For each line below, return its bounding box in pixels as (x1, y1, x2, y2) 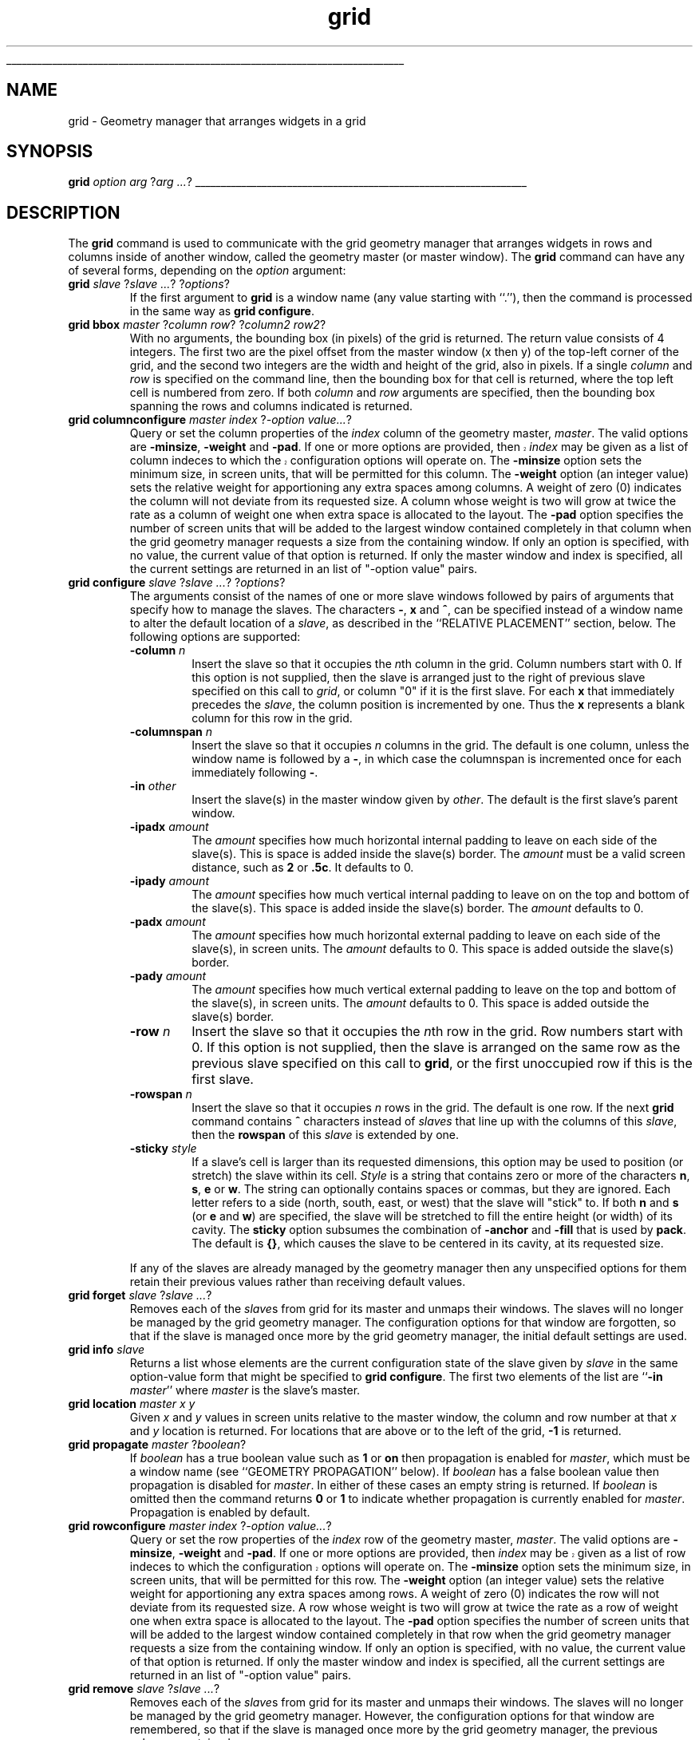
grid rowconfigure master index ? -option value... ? (68, 1519, 332, 1533)
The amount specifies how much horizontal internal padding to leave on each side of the (192, 833, 658, 848)
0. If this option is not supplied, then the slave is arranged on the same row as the (192, 1039, 681, 1056)
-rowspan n (129, 1087, 192, 1101)
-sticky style (129, 1141, 197, 1156)
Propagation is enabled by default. (129, 1505, 310, 1520)
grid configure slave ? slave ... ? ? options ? (68, 575, 286, 590)
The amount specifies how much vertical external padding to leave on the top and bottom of (192, 983, 677, 997)
